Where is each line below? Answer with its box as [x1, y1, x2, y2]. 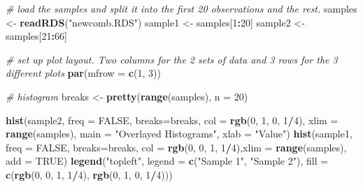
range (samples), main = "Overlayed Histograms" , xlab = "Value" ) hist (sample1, [6, 126, 353, 141]
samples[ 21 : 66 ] [6, 29, 67, 43]
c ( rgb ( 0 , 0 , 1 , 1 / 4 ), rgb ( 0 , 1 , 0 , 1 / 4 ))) [6, 167, 173, 181]
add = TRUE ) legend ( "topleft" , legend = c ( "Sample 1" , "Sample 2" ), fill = [6, 154, 329, 168]
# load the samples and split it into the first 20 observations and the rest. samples [6, 1, 357, 15]
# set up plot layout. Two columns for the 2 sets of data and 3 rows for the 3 [6, 52, 338, 66]
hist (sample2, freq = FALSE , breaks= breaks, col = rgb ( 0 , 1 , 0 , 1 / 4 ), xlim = [6, 112, 339, 127]
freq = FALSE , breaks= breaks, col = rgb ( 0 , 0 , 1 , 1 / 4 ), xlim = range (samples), [6, 140, 347, 154]
